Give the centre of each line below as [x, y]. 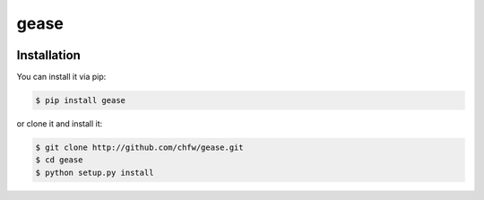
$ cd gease [59, 160]
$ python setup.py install [95, 172]
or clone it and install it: [60, 124]
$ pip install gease [80, 100]
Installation [48, 55]
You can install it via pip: [61, 77]
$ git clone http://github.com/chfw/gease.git [139, 148]
